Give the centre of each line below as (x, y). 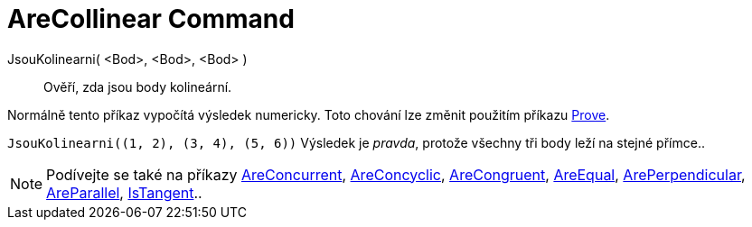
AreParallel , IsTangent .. (124, 192)
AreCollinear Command (151, 19)
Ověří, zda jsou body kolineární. (138, 86)
